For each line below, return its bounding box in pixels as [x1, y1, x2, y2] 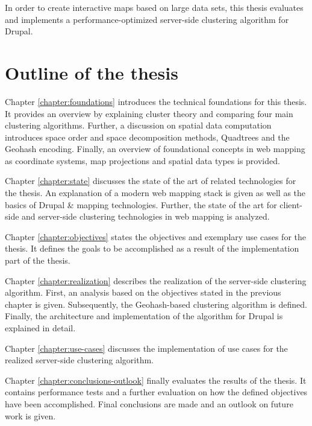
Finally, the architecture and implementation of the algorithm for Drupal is [5, 310, 283, 322]
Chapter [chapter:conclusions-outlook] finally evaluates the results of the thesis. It [5, 374, 307, 386]
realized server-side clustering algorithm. [5, 354, 154, 366]
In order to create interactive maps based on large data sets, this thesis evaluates [5, 1, 304, 13]
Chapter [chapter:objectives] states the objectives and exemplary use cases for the [5, 230, 307, 243]
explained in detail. [5, 322, 76, 334]
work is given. [5, 409, 56, 422]
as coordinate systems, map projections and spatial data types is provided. [5, 154, 280, 167]
